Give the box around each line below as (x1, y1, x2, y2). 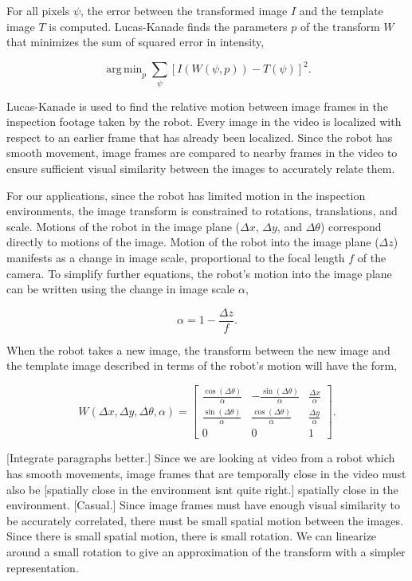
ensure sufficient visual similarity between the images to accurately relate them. (6, 159, 395, 176)
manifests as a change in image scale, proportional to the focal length (6, 249, 345, 265)
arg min (106, 64, 143, 76)
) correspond (320, 218, 382, 234)
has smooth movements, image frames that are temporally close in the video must (6, 465, 406, 482)
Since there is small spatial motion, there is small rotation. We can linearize (6, 528, 377, 544)
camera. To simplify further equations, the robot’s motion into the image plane (6, 265, 392, 281)
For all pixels (6, 2, 70, 18)
